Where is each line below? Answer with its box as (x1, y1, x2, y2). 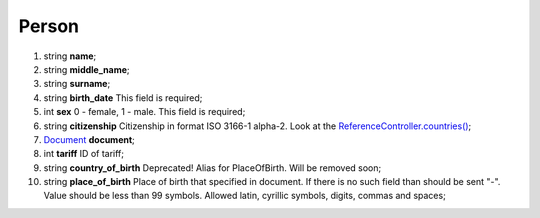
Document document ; (43, 133, 135, 145)
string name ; (43, 50, 97, 62)
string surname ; (43, 78, 111, 90)
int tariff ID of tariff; (43, 148, 125, 160)
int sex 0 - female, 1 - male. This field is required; (43, 106, 246, 118)
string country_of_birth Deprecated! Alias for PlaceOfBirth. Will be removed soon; (43, 161, 382, 174)
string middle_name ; (43, 63, 130, 75)
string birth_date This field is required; (43, 91, 203, 104)
